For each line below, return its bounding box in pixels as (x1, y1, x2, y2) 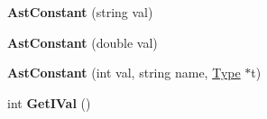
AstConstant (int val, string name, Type (7, 63, 241, 82)
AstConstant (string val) (7, 3, 153, 21)
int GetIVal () (7, 93, 91, 112)
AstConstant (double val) (7, 32, 158, 51)
